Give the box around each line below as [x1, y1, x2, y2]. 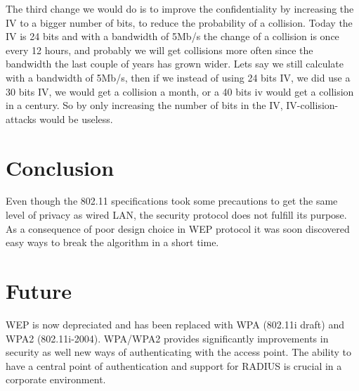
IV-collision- [286, 98, 339, 113]
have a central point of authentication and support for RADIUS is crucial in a [6, 358, 342, 373]
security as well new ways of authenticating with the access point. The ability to [6, 345, 351, 359]
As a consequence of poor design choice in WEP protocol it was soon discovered [6, 221, 350, 236]
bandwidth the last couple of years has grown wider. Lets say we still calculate [6, 56, 344, 71]
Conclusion [6, 153, 115, 181]
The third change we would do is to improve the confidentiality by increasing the [6, 1, 354, 15]
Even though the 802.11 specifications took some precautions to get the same [6, 193, 338, 208]
